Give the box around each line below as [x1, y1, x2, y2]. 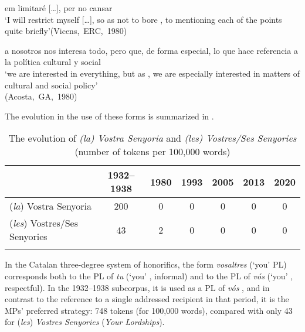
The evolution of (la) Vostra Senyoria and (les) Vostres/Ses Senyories [8, 131, 297, 145]
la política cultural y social [5, 56, 101, 68]
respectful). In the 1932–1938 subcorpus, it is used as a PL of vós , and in [5, 281, 270, 293]
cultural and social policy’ [5, 78, 98, 91]
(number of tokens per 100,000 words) [74, 145, 231, 159]
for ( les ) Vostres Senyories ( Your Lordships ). [5, 316, 165, 328]
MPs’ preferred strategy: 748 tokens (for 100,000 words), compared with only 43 [5, 304, 293, 316]
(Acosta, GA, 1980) [5, 90, 77, 102]
